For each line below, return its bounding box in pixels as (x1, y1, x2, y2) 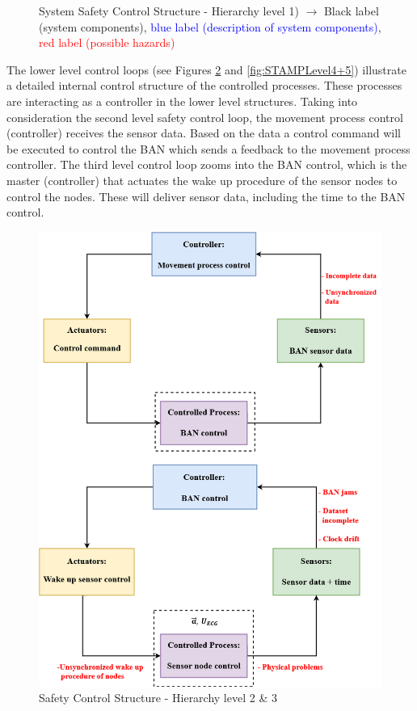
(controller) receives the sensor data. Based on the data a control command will (6, 124, 401, 141)
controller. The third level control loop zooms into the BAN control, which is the (6, 156, 407, 173)
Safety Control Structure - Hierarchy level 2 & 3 (39, 689, 277, 706)
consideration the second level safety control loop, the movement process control (6, 108, 403, 125)
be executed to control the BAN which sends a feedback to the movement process (6, 140, 411, 157)
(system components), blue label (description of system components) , (39, 18, 381, 35)
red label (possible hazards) (39, 34, 175, 51)
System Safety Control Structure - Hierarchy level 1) (39, 2, 299, 19)
